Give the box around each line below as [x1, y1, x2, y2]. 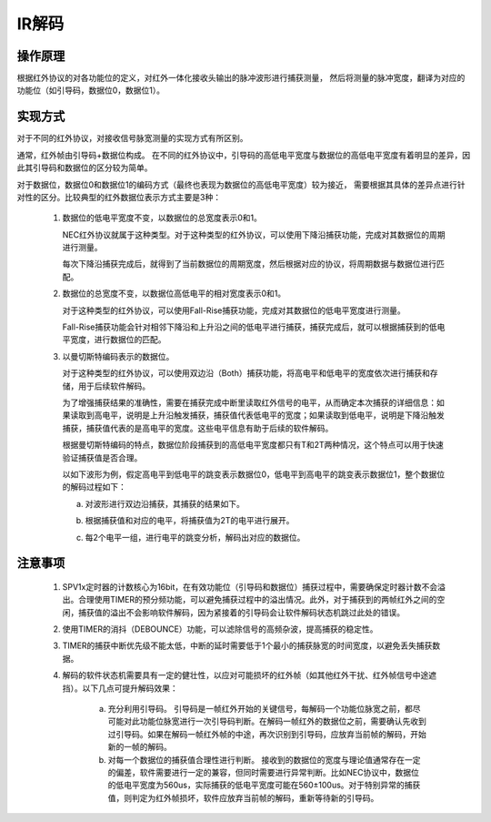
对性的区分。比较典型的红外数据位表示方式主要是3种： [16, 191, 222, 202]
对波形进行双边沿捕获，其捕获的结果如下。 [85, 498, 245, 509]
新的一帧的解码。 [107, 742, 172, 753]
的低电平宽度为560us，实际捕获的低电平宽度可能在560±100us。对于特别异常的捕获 [107, 779, 421, 791]
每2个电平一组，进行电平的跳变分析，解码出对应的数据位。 [85, 532, 306, 543]
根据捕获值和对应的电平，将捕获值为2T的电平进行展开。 [85, 515, 295, 526]
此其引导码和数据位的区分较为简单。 [16, 162, 153, 173]
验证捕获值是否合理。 [62, 452, 143, 463]
